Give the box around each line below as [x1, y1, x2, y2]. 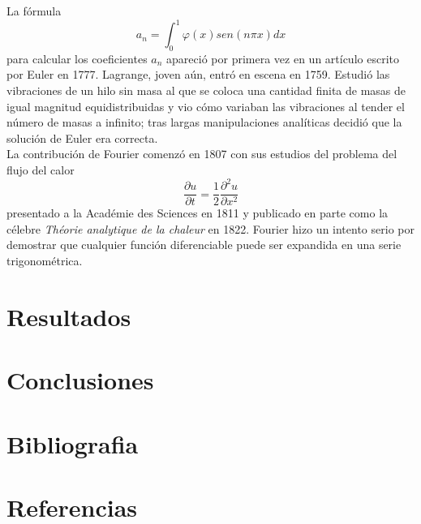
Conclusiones [6, 363, 154, 397]
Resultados [6, 299, 131, 333]
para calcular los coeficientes [6, 49, 148, 67]
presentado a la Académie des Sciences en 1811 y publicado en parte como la [6, 204, 389, 221]
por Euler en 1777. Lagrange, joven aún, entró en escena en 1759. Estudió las [6, 66, 390, 83]
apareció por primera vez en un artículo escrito [166, 49, 399, 67]
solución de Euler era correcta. [6, 129, 158, 146]
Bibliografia [6, 427, 139, 460]
